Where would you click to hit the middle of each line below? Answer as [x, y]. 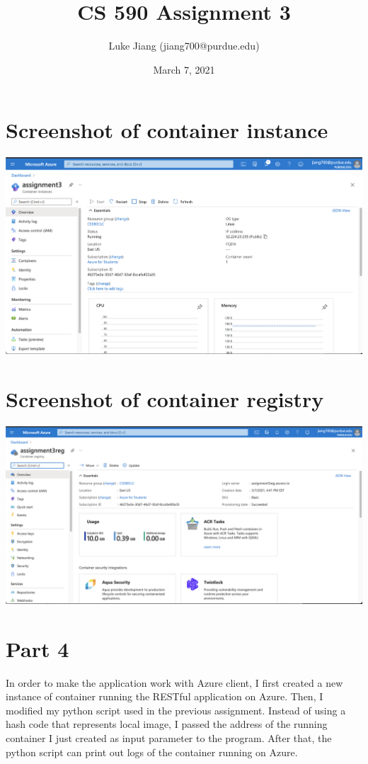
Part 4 [38, 648]
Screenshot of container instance [167, 130]
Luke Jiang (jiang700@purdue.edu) [184, 46]
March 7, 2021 [184, 69]
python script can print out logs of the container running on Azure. [152, 752]
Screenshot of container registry [165, 398]
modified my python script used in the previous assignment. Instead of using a [176, 710]
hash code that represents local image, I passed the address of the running [167, 724]
